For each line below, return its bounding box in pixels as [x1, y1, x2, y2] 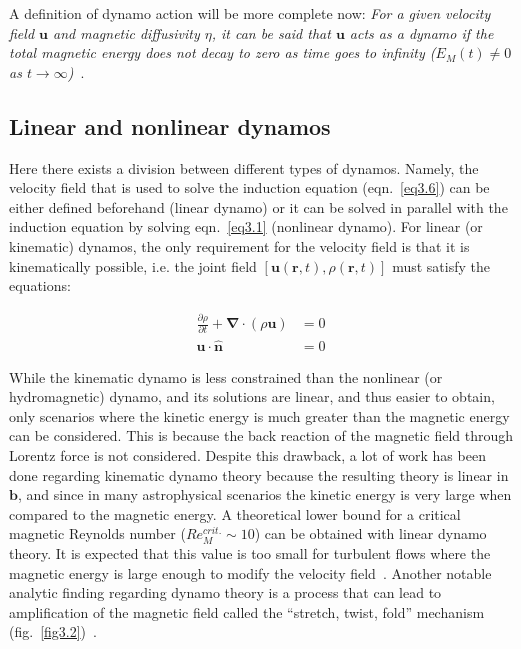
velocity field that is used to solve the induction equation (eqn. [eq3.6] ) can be [9, 177, 490, 198]
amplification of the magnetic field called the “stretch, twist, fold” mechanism [9, 601, 485, 622]
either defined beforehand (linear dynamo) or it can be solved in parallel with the [9, 196, 508, 217]
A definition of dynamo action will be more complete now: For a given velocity [9, 3, 491, 23]
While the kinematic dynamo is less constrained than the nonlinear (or [9, 366, 443, 387]
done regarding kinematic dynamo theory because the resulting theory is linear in [9, 464, 509, 485]
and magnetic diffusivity [53, 22, 200, 43]
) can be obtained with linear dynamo [254, 523, 487, 544]
